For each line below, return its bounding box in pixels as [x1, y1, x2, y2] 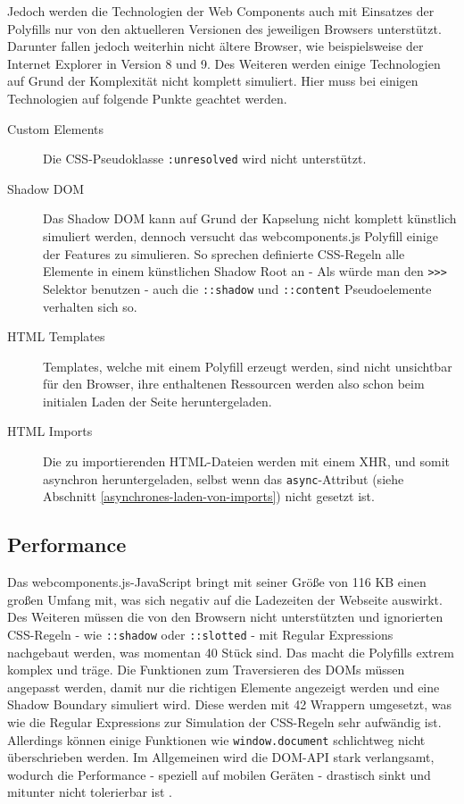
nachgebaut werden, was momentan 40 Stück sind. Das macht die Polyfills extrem [7, 642, 454, 661]
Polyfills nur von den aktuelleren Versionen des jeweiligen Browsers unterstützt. [7, 19, 442, 38]
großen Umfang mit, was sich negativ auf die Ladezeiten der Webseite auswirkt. [7, 590, 443, 608]
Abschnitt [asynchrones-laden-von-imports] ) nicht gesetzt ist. [43, 487, 375, 506]
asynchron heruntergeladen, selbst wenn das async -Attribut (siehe [43, 469, 404, 488]
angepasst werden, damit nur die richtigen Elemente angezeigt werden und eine [7, 677, 440, 696]
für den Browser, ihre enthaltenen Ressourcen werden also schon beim [43, 374, 425, 393]
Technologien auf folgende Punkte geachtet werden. [7, 88, 287, 107]
